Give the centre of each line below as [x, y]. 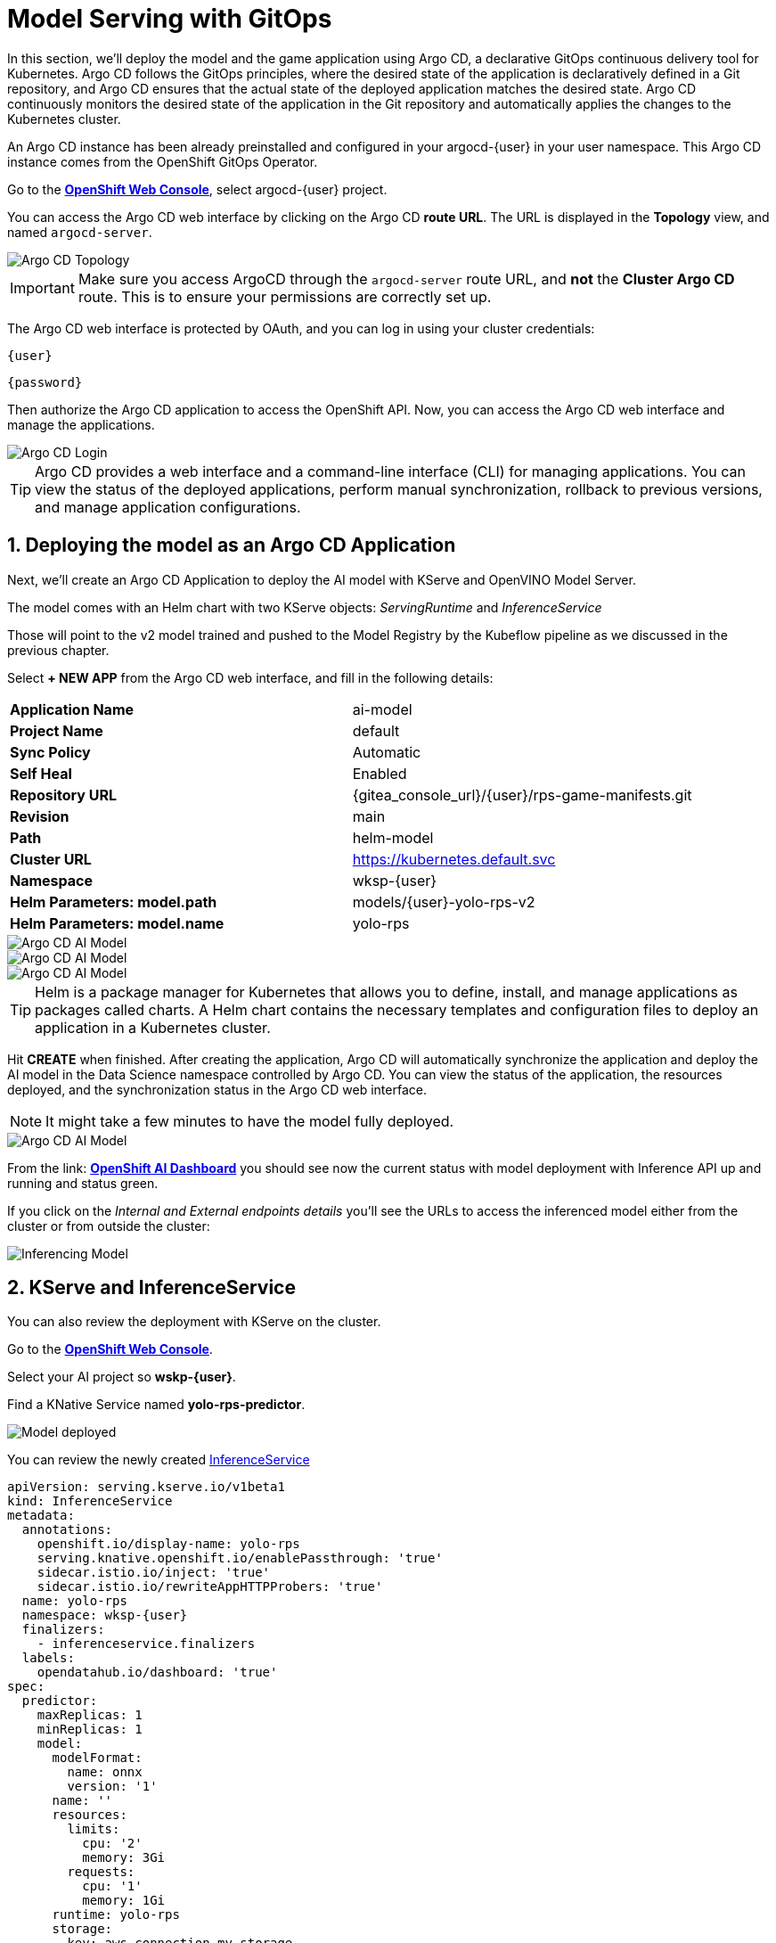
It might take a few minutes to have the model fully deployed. [250, 1121]
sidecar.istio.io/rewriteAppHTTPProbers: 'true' [210, 1587]
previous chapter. [58, 650]
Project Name [57, 730]
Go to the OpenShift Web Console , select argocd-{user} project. [197, 189]
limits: [94, 1829]
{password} [45, 382]
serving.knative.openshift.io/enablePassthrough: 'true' [240, 1558]
